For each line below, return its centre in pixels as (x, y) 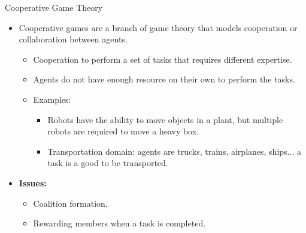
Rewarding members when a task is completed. (119, 223)
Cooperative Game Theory (54, 7)
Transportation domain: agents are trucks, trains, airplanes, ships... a (174, 151)
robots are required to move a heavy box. (123, 131)
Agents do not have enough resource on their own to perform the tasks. (164, 79)
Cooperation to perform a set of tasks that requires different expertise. (163, 59)
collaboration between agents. (73, 39)
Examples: (52, 99)
